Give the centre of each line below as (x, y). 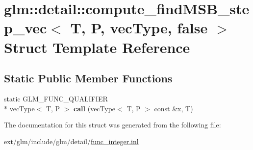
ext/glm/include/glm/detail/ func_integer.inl (71, 141)
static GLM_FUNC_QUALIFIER (56, 98)
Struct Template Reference (97, 47)
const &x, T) (174, 108)
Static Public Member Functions (88, 78)
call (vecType (95, 108)
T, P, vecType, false (139, 28)
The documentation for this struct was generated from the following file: (113, 125)
